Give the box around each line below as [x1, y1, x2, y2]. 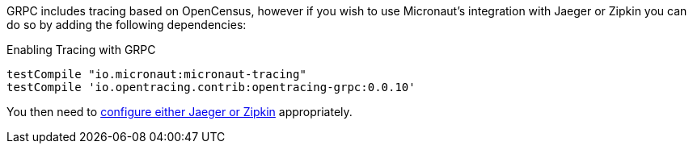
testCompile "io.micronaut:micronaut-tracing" [6, 68, 306, 81]
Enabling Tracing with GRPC [6, 43, 156, 56]
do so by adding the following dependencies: [6, 18, 247, 31]
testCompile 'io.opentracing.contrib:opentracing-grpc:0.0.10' [6, 81, 416, 94]
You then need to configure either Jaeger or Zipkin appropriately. [6, 105, 353, 119]
